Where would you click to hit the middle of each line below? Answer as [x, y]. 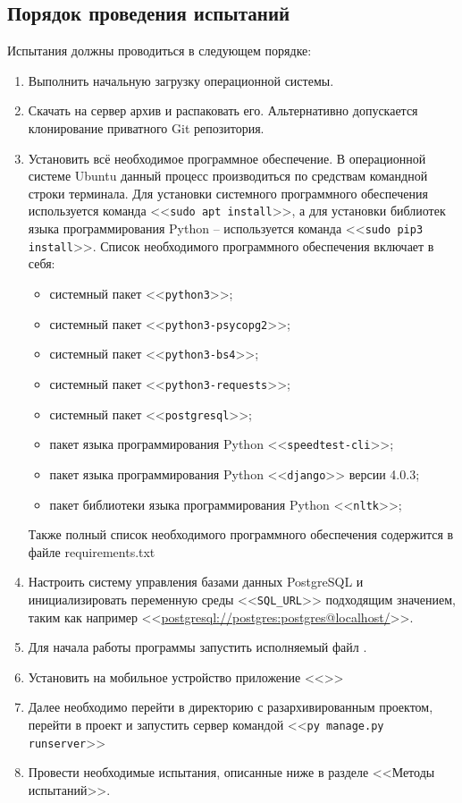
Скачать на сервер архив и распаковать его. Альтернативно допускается [223, 110]
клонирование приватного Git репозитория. [146, 127]
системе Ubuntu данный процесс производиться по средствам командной [228, 176]
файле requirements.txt [92, 551]
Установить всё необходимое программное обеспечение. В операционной [227, 158]
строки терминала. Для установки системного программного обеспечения [228, 193]
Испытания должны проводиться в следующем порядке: [160, 51]
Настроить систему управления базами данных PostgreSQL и [196, 582]
